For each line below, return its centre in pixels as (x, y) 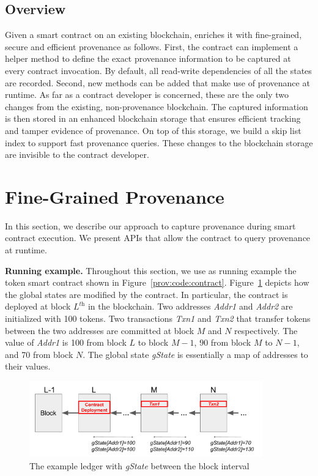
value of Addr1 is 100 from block (66, 342)
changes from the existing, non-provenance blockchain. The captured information (157, 106)
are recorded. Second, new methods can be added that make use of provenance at (157, 82)
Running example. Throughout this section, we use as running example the (151, 270)
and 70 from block (39, 354)
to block (153, 342)
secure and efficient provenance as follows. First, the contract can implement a (152, 46)
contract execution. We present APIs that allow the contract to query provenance (158, 238)
